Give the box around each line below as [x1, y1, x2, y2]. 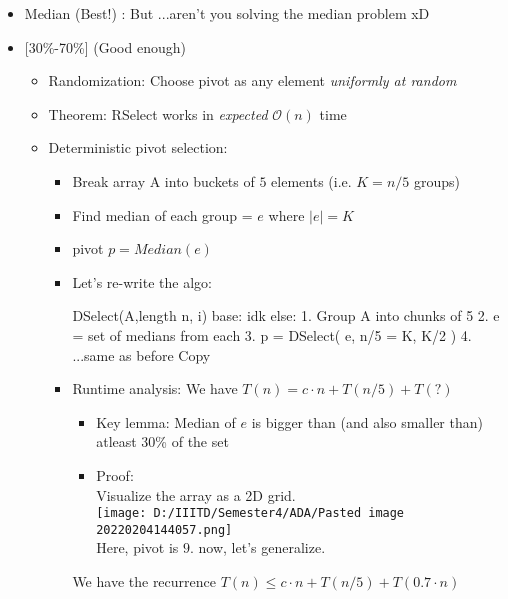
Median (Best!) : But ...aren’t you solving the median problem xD [24, 3, 430, 23]
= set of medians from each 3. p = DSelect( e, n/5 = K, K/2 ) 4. [72, 324, 472, 345]
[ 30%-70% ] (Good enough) [24, 36, 186, 57]
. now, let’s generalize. [190, 537, 326, 558]
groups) [413, 170, 460, 191]
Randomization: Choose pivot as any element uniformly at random [48, 70, 457, 91]
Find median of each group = [72, 204, 253, 225]
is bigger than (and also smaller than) [251, 411, 483, 432]
